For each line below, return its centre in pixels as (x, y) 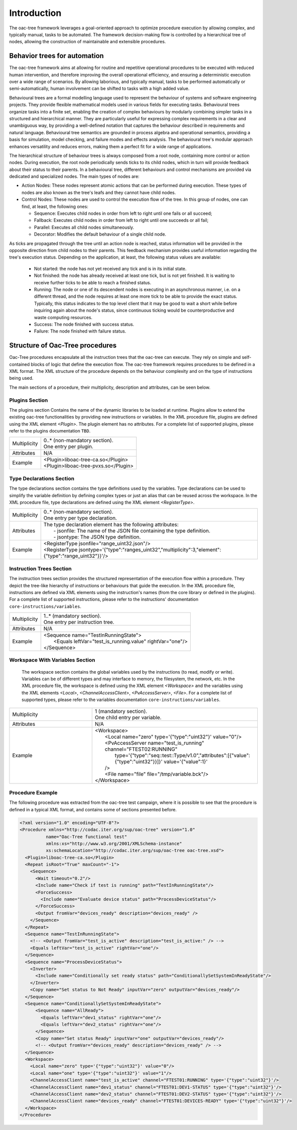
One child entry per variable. (128, 717)
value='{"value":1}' (186, 762)
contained (19, 364)
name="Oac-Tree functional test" (86, 837)
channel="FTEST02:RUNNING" (141, 749)
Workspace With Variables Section (52, 660)
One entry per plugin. (69, 446)
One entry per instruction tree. (79, 622)
